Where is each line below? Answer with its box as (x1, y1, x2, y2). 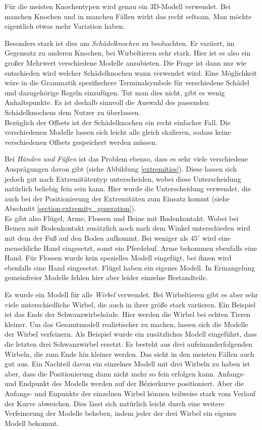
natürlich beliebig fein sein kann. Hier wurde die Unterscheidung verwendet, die (5, 183, 251, 194)
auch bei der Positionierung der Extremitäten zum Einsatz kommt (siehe (5, 193, 230, 203)
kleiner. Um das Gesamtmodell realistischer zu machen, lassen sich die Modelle (5, 318, 248, 329)
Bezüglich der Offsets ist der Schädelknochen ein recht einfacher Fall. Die (5, 117, 231, 127)
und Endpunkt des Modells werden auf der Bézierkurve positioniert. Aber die (5, 378, 244, 389)
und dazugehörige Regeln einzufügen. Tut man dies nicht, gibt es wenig (5, 87, 225, 97)
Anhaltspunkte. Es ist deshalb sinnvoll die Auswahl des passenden (5, 97, 209, 107)
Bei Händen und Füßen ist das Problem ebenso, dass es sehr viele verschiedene (5, 153, 248, 164)
